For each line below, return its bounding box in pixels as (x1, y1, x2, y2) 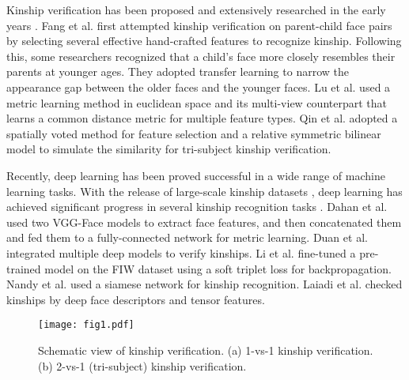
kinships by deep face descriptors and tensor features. (6, 291, 265, 307)
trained (6, 260, 41, 277)
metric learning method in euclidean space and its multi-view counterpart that (6, 94, 387, 111)
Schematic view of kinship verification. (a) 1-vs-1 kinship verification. (38, 341, 373, 358)
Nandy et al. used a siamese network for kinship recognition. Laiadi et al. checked (6, 276, 403, 292)
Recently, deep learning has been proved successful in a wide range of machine (6, 167, 385, 183)
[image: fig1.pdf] (38, 319, 134, 331)
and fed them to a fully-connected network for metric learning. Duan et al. (6, 229, 368, 246)
